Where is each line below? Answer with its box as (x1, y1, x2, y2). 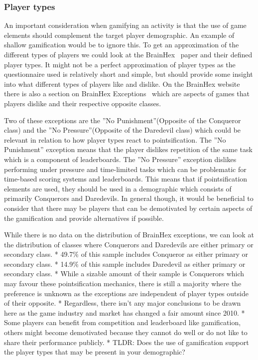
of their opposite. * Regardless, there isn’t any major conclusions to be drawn (4, 298, 241, 308)
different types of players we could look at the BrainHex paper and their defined (4, 49, 253, 59)
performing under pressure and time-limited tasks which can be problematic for (4, 164, 247, 174)
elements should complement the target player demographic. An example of (4, 29, 235, 40)
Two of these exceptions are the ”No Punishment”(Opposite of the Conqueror (4, 115, 241, 125)
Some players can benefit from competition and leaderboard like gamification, (4, 317, 241, 328)
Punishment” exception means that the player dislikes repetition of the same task (4, 144, 253, 155)
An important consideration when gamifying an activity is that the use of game (4, 20, 247, 30)
